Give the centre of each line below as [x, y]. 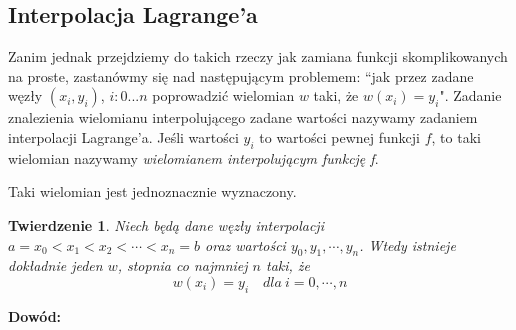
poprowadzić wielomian [223, 95]
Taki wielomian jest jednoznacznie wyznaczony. [152, 191]
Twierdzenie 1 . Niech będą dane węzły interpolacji [166, 224]
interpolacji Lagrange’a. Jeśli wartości [123, 136]
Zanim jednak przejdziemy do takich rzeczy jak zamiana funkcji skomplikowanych [258, 56]
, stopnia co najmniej [182, 265]
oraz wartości [245, 244]
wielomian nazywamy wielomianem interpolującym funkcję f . [193, 157]
